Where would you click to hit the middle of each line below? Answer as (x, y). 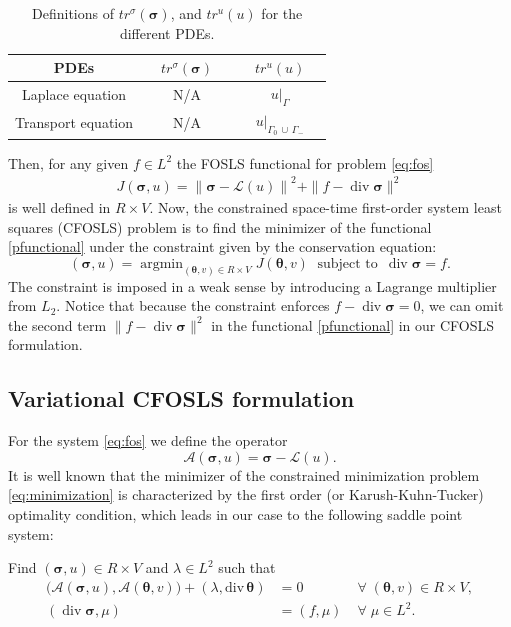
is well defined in (59, 206)
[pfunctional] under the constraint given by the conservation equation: (222, 246)
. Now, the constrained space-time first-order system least (325, 206)
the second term (57, 324)
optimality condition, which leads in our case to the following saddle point (235, 513)
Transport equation (74, 122)
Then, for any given (68, 162)
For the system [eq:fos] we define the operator (148, 440)
